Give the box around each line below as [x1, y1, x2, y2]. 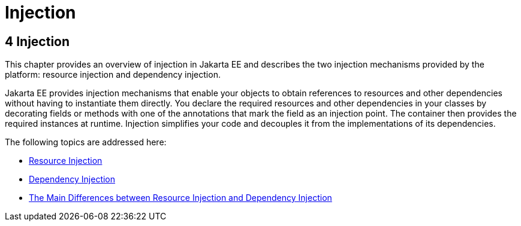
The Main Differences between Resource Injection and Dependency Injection [29, 193, 332, 203]
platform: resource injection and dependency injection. [5, 69, 221, 80]
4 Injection [5, 33, 70, 49]
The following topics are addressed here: [5, 137, 167, 148]
